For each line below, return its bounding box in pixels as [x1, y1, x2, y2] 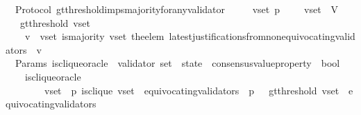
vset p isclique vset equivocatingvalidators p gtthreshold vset [44, 83, 339, 97]
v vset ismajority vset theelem [24, 29, 165, 43]
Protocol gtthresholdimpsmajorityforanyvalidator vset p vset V [15, 2, 339, 16]
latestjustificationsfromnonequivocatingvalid [169, 29, 355, 43]
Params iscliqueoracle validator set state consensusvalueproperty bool [15, 56, 340, 70]
